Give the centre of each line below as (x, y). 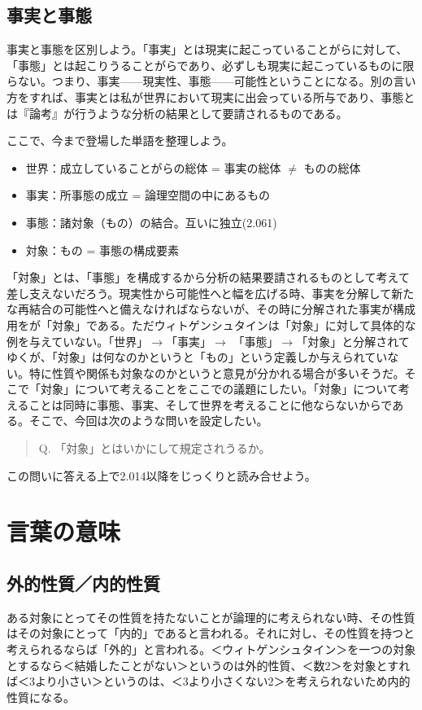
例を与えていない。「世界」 (78, 341)
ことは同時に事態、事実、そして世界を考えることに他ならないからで (211, 404)
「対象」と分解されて (353, 341)
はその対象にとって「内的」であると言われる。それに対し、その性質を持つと (211, 633)
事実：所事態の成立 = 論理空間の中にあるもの (148, 195)
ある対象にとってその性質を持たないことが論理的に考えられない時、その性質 (211, 617)
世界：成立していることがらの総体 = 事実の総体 (153, 167)
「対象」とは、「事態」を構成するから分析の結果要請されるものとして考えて (208, 277)
